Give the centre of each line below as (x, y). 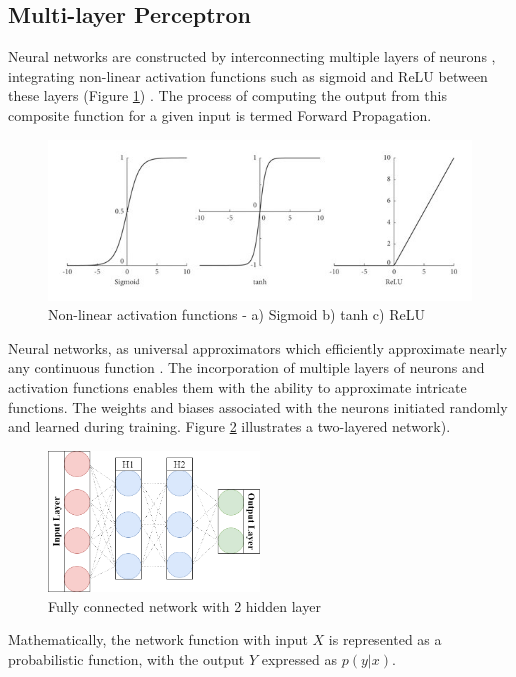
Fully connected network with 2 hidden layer (184, 605)
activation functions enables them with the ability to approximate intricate (237, 387)
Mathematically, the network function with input (158, 639)
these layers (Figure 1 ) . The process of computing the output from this (228, 95)
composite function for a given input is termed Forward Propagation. (220, 114)
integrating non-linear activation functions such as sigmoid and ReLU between (248, 75)
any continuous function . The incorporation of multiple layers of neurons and (246, 367)
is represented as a (385, 639)
